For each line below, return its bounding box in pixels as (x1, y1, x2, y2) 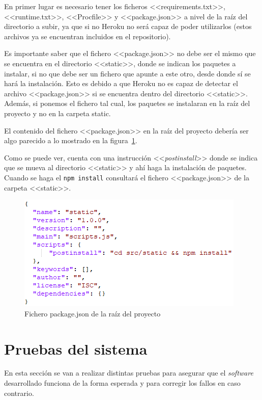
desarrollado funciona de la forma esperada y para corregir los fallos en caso (4, 378, 241, 388)
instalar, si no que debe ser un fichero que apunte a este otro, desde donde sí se (4, 68, 251, 78)
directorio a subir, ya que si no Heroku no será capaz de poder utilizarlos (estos (4, 21, 252, 32)
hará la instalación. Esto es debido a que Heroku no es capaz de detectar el (4, 78, 238, 89)
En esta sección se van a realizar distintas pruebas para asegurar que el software (4, 367, 253, 378)
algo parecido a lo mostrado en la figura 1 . (4, 135, 137, 146)
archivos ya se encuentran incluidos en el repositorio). (4, 31, 171, 41)
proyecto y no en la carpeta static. (4, 108, 111, 118)
